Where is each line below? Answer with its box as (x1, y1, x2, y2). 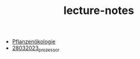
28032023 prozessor (12, 44, 59, 53)
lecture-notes (63, 4, 135, 18)
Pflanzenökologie (12, 38, 56, 46)
